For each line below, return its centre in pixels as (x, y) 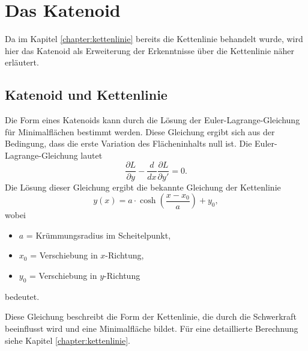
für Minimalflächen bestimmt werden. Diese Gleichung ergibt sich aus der (140, 131)
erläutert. (22, 62)
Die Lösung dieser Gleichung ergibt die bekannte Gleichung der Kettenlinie (143, 187)
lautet (92, 155)
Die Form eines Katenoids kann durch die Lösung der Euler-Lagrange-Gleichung (152, 120)
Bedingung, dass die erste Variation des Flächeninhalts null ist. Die (128, 143)
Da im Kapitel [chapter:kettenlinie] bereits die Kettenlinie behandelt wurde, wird (154, 39)
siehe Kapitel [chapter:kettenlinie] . (68, 340)
